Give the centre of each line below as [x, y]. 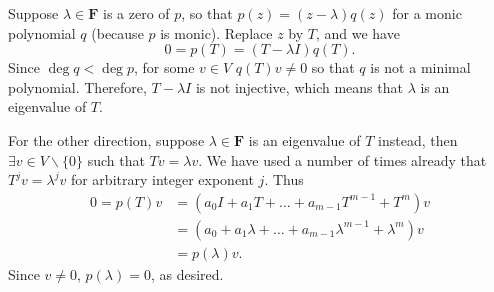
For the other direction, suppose [106, 139]
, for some [164, 67]
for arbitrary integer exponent [162, 179]
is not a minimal [420, 67]
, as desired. [187, 273]
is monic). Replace [216, 32]
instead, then [418, 139]
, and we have [357, 32]
